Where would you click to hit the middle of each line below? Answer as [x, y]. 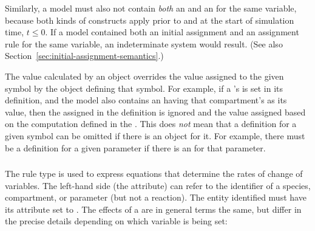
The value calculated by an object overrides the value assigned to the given [144, 76]
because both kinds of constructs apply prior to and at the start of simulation [150, 20]
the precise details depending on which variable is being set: [116, 221]
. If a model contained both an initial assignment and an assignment [172, 32]
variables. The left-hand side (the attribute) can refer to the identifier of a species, [158, 185]
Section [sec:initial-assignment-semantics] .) [84, 56]
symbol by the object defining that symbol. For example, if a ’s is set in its [144, 88]
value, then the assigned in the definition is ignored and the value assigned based [155, 112]
